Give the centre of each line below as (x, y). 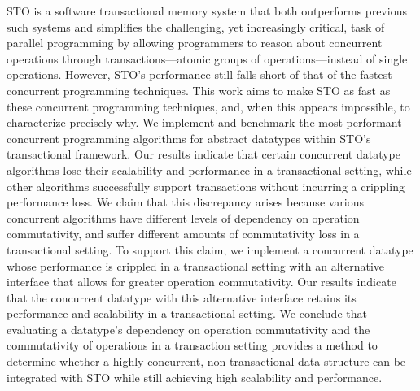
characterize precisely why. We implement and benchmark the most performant (204, 122)
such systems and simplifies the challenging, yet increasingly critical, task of (196, 26)
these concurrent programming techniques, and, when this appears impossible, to (208, 106)
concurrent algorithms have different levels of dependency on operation (183, 217)
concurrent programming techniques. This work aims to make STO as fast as (199, 90)
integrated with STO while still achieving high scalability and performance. (195, 377)
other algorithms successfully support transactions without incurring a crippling (206, 186)
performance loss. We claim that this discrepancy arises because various (186, 202)
